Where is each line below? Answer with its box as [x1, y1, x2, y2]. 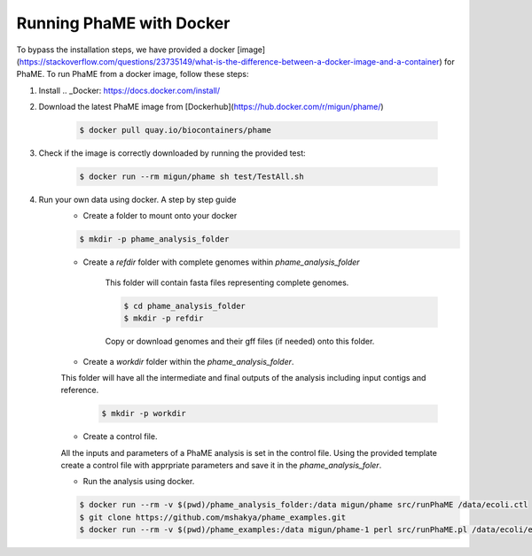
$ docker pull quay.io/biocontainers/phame [79, 125, 272, 135]
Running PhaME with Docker [16, 13, 231, 33]
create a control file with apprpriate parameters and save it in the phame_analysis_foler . [60, 460, 382, 471]
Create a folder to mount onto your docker [82, 211, 238, 221]
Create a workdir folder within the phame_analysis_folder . [82, 356, 294, 367]
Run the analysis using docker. [82, 476, 195, 487]
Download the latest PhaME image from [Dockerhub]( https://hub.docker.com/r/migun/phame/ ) [38, 102, 385, 112]
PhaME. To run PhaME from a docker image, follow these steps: [16, 69, 249, 80]
